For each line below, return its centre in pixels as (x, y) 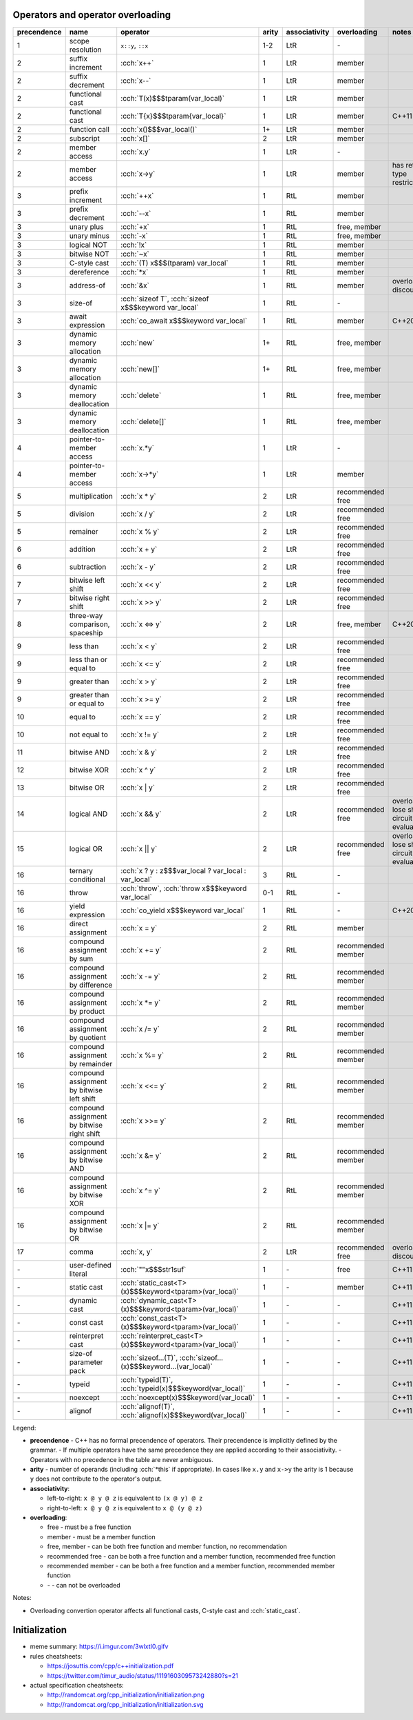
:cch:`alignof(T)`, (148, 1406)
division (82, 514)
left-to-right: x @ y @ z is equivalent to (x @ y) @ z (125, 1498)
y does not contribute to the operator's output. (96, 1479)
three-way (86, 615)
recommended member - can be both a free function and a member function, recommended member (191, 1566)
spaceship (86, 632)
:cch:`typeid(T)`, (147, 1379)
